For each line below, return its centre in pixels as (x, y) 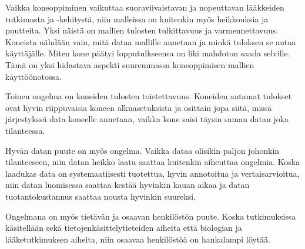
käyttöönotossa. (33, 76)
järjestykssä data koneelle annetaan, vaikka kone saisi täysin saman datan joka (147, 119)
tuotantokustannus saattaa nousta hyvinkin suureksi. (101, 196)
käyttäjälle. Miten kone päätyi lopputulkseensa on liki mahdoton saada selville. (148, 53)
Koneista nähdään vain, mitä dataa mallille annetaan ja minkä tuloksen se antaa (151, 41)
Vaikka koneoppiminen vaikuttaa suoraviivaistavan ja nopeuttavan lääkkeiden (145, 7)
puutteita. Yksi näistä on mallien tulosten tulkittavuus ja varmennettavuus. (142, 30)
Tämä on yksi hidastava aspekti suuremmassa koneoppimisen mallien (130, 64)
